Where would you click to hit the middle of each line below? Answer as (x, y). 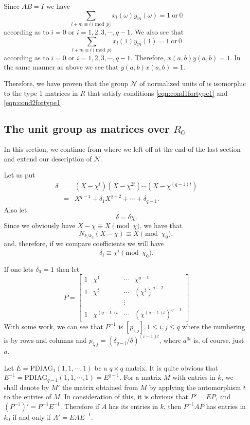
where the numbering (214, 326)
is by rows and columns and (45, 340)
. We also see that (157, 31)
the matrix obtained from (100, 387)
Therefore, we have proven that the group (66, 83)
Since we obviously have (40, 225)
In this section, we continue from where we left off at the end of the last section (122, 149)
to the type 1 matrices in (41, 93)
